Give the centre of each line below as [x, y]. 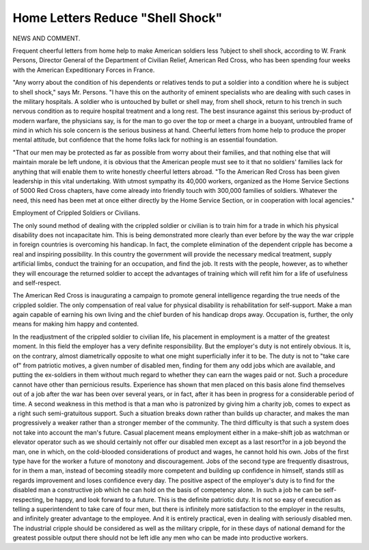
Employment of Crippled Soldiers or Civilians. [76, 213]
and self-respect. [37, 283]
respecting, [29, 499]
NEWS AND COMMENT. [46, 38]
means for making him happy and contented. [76, 324]
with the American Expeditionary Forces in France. [84, 70]
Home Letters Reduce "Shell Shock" [118, 18]
